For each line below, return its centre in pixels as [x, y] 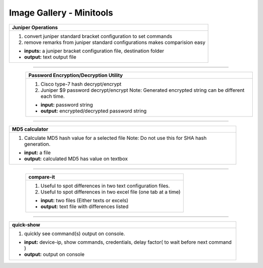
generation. [37, 144]
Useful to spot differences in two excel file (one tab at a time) [111, 191]
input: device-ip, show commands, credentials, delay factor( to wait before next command [128, 242]
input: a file [38, 153]
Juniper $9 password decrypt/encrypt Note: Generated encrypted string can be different [142, 90]
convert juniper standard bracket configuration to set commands [98, 36]
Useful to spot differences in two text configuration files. [105, 186]
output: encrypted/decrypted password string [94, 111]
